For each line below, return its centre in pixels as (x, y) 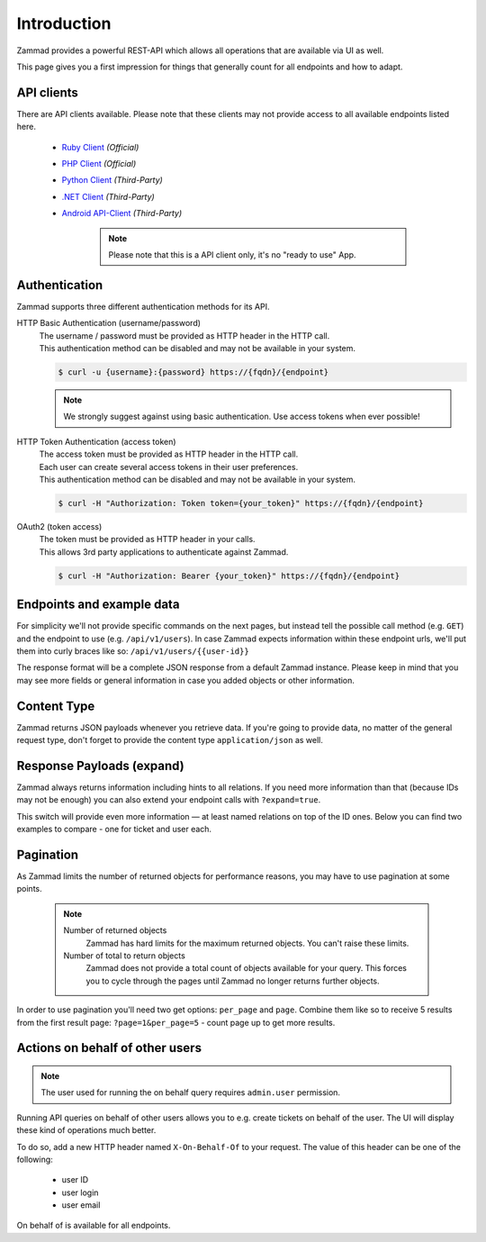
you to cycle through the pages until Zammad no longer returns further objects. (233, 981)
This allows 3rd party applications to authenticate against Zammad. (164, 552)
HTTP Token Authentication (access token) (96, 441)
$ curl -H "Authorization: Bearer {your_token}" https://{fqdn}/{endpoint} (229, 576)
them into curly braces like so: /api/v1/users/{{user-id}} (133, 651)
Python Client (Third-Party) (112, 180)
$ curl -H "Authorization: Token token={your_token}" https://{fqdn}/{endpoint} (241, 503)
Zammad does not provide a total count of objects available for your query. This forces (246, 968)
